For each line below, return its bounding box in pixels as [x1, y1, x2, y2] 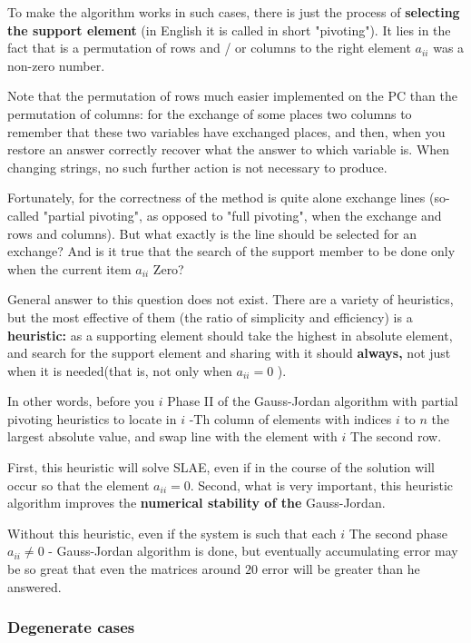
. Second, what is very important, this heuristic [190, 475, 454, 494]
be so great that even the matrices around [7, 559, 241, 579]
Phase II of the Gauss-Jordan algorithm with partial [167, 391, 458, 411]
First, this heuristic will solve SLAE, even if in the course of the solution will [7, 458, 435, 477]
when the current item [7, 259, 132, 278]
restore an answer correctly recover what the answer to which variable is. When [7, 140, 450, 159]
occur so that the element [7, 475, 150, 494]
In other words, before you [7, 391, 154, 411]
